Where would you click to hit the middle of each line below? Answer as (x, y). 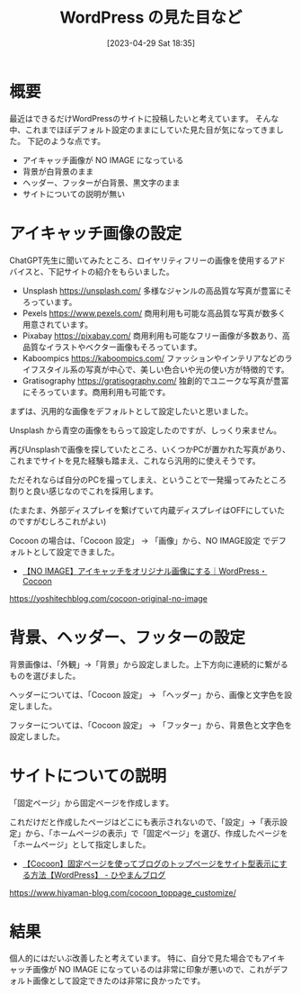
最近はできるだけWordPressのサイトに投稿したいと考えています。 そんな (144, 118)
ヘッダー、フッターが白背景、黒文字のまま (101, 182)
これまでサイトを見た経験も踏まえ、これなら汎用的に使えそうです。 (135, 460)
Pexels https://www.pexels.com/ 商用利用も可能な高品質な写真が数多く (154, 313)
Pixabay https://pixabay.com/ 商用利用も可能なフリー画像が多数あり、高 (156, 335)
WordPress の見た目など (151, 18)
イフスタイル (46, 369)
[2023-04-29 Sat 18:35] (151, 43)
